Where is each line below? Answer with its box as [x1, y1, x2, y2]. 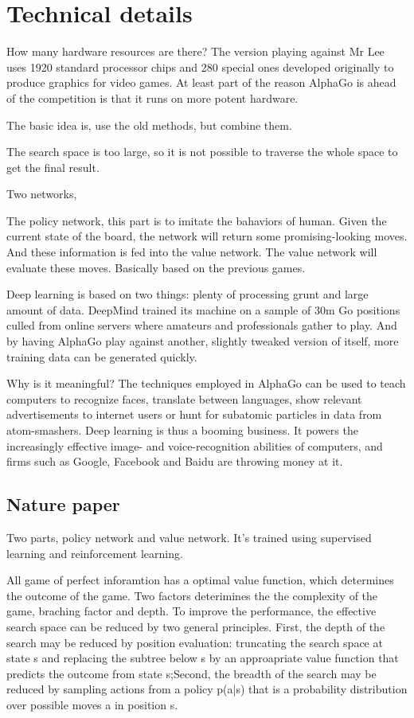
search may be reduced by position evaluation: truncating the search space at [6, 634, 383, 650]
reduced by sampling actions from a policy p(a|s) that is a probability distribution [6, 681, 408, 697]
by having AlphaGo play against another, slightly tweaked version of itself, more [6, 333, 399, 349]
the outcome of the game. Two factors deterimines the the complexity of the [6, 587, 378, 603]
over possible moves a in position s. [6, 696, 178, 712]
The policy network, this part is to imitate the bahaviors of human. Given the [6, 212, 387, 228]
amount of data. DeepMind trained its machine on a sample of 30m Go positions [6, 301, 400, 318]
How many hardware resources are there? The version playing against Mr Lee [6, 43, 385, 60]
